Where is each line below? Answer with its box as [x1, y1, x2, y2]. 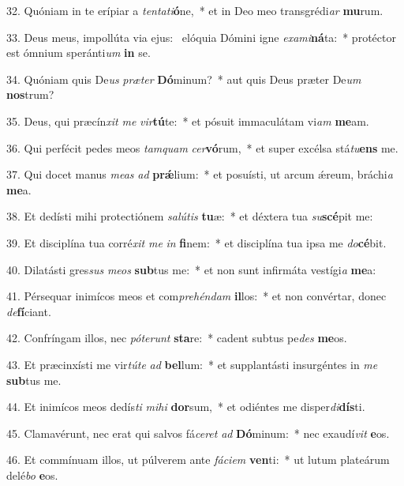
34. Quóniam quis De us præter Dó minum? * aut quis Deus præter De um [6, 70, 361, 87]
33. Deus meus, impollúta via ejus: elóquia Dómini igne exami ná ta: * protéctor [6, 28, 396, 45]
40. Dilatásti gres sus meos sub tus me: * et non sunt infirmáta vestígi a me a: [6, 261, 376, 277]
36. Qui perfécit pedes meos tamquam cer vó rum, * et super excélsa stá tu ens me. [6, 139, 398, 156]
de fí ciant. [6, 303, 51, 319]
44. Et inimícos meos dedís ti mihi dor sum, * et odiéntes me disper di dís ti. [6, 398, 365, 415]
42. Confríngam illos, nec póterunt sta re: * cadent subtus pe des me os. [6, 330, 347, 346]
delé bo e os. [6, 466, 58, 483]
